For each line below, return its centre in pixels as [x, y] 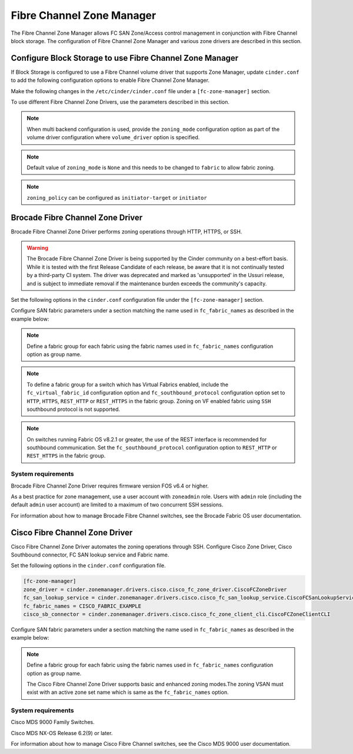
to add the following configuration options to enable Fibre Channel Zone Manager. [110, 80]
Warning [37, 248]
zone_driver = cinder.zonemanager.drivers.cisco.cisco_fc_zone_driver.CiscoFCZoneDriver [155, 589]
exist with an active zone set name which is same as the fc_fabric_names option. [128, 692]
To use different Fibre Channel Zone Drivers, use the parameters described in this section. [120, 102]
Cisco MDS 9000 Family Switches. [53, 722]
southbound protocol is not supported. [74, 409]
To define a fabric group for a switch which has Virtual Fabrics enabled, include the [128, 384]
